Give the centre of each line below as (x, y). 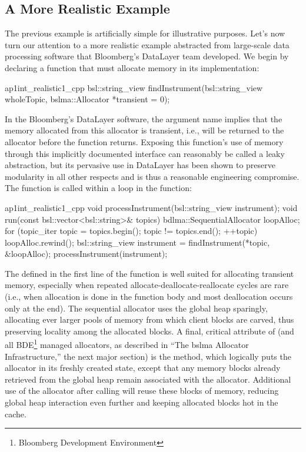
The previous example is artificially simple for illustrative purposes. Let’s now (145, 33)
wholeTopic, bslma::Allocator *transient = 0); (87, 99)
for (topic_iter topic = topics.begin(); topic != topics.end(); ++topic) (131, 231)
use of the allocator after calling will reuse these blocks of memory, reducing (142, 391)
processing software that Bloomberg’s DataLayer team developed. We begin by (147, 56)
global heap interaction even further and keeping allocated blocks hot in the (142, 402)
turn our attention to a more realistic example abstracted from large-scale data (147, 44)
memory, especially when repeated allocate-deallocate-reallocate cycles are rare (147, 285)
